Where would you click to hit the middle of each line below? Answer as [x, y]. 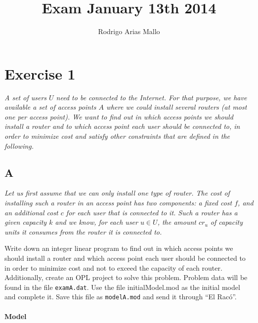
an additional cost [31, 212]
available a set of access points [50, 107]
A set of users [26, 97]
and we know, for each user [96, 222]
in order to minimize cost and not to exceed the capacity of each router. [113, 267]
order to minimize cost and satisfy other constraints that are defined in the [117, 136]
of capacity [226, 222]
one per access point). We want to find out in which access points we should [119, 116]
